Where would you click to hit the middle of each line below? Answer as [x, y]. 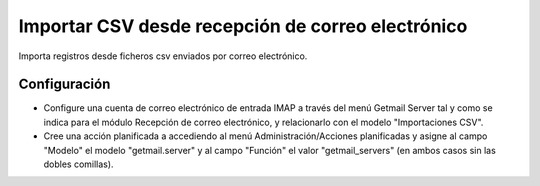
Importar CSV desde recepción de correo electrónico [243, 26]
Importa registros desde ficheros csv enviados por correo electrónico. [163, 56]
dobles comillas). [78, 164]
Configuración [64, 84]
